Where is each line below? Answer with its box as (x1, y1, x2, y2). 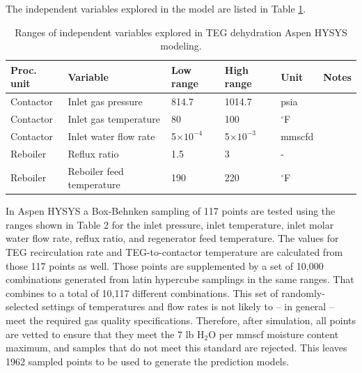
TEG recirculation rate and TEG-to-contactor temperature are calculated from (6, 245, 343, 259)
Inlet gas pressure (68, 94, 143, 109)
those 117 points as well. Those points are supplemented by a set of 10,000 (6, 258, 324, 273)
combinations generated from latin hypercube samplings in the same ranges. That (6, 272, 354, 287)
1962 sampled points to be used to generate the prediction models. (6, 353, 290, 368)
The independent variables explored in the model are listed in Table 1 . (6, 1, 306, 15)
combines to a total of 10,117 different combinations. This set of (6, 285, 278, 300)
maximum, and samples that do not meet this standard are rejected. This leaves (6, 340, 347, 355)
